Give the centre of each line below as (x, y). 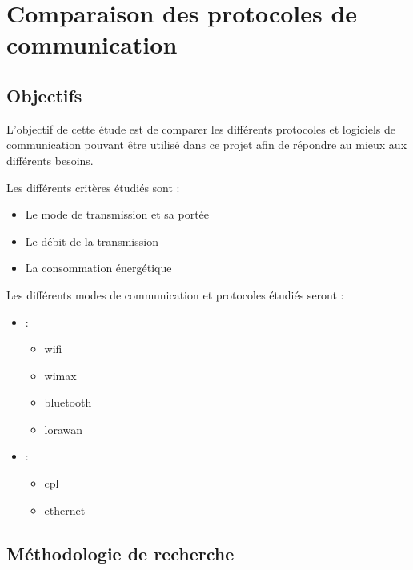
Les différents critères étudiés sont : (93, 187)
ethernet (65, 510)
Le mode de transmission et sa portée (117, 214)
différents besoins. (50, 160)
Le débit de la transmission (92, 241)
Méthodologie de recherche (120, 553)
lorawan (64, 429)
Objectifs (44, 95)
